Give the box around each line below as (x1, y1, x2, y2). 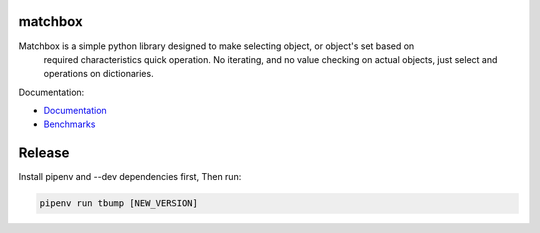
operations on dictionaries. (43, 68, 154, 80)
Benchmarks (43, 118, 96, 130)
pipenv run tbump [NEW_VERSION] (39, 198, 199, 209)
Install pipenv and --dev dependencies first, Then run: (18, 171, 242, 183)
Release (18, 145, 70, 162)
